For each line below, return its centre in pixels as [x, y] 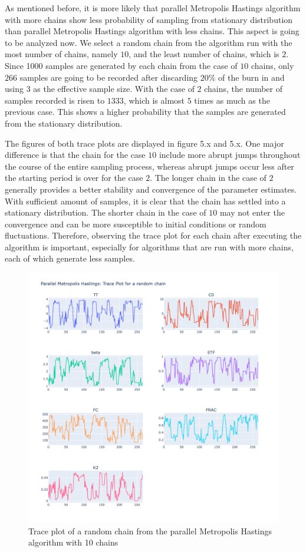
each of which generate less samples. [70, 258]
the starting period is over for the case [74, 178]
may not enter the [252, 212]
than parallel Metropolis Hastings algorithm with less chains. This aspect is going [152, 31]
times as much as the [232, 100]
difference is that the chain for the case [75, 155]
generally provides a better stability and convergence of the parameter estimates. [151, 189]
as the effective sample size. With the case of [114, 89]
